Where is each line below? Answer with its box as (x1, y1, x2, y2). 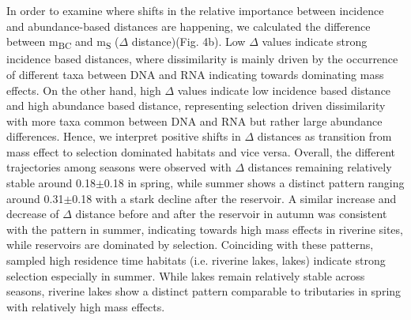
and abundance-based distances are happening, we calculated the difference (6, 17, 371, 34)
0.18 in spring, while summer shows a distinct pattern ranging (104, 175, 405, 191)
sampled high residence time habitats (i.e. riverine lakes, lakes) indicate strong (6, 252, 386, 269)
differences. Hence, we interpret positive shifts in (6, 128, 241, 145)
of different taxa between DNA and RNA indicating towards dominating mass (6, 66, 384, 82)
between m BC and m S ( (6, 33, 119, 51)
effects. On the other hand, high (6, 81, 161, 98)
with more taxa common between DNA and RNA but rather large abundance (6, 112, 383, 129)
